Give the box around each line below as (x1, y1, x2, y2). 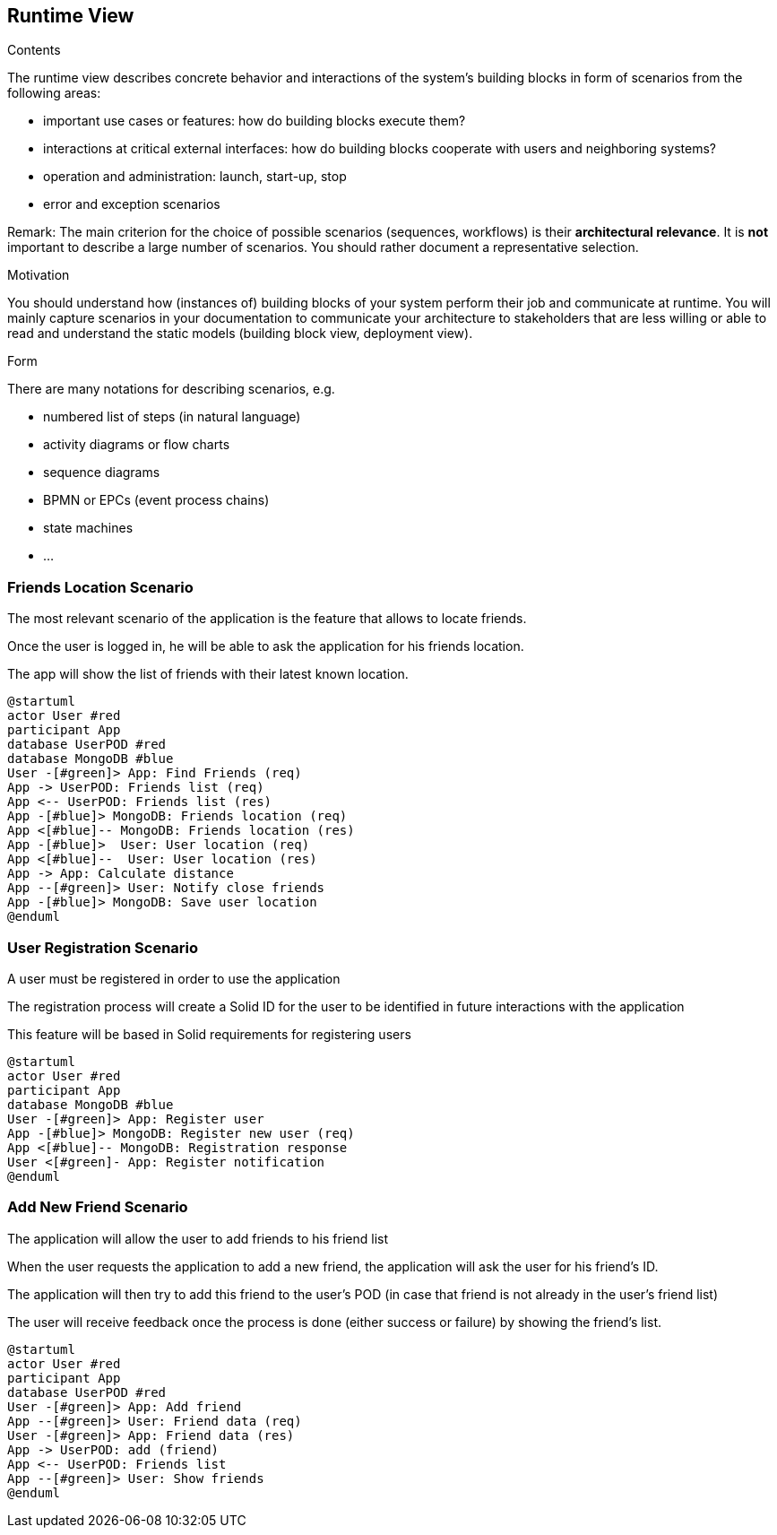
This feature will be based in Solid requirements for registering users (7, 1026, 411, 1042)
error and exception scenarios (43, 196, 220, 212)
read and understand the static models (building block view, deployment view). (7, 325, 473, 342)
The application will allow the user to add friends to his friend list (7, 1230, 388, 1246)
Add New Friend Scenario (7, 1198, 188, 1217)
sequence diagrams (43, 464, 160, 481)
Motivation (7, 267, 70, 283)
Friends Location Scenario (7, 577, 194, 596)
